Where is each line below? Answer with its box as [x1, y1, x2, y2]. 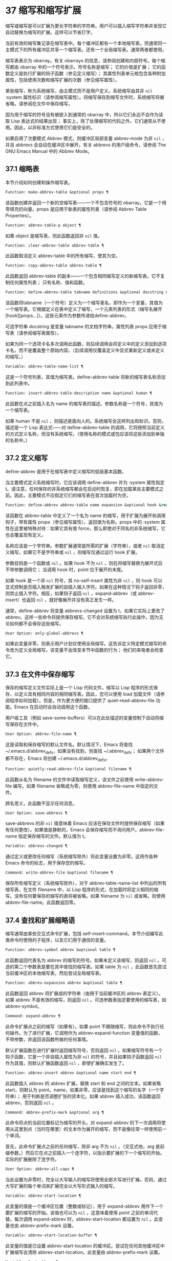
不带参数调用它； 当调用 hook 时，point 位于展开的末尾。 [5, 566, 126, 573]
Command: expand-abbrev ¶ [5, 1013, 60, 1019]
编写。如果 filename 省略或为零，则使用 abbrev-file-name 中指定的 [13, 783, 154, 789]
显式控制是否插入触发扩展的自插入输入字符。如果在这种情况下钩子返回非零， [5, 583, 167, 590]
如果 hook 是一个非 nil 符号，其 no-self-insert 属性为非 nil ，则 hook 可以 [5, 577, 163, 583]
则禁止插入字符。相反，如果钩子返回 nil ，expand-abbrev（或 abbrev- [5, 590, 155, 596]
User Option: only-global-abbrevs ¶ [5, 631, 83, 636]
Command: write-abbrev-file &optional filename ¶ [5, 870, 114, 875]
